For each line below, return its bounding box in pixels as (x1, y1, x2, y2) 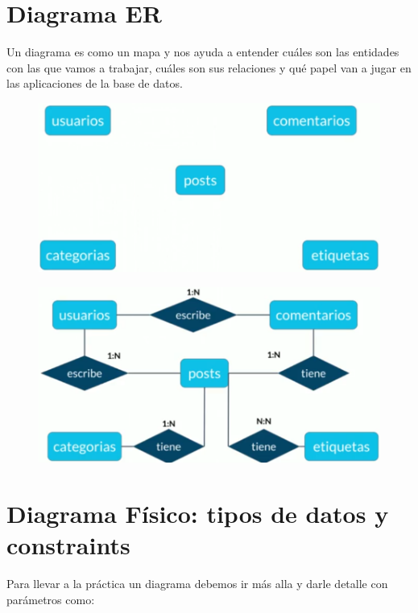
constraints (6, 529, 130, 562)
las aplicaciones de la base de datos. (6, 75, 183, 92)
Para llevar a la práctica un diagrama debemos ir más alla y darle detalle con (6, 575, 388, 592)
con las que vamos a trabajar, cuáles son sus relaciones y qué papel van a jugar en (6, 59, 412, 76)
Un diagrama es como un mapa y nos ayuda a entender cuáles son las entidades (6, 43, 399, 60)
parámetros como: (6, 590, 95, 607)
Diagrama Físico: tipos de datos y (6, 497, 389, 530)
